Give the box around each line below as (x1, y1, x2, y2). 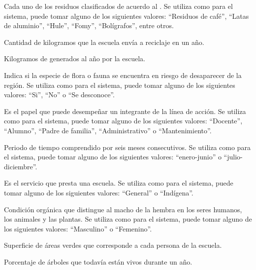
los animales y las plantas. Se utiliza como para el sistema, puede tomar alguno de (4, 214, 252, 224)
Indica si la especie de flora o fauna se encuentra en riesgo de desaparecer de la (4, 70, 242, 80)
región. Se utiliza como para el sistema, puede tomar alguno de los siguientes (4, 79, 235, 90)
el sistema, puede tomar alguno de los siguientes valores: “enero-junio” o (4, 152, 222, 162)
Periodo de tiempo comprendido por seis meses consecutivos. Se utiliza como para (4, 142, 251, 152)
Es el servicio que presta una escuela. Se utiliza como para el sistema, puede (4, 178, 233, 188)
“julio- (224, 152, 243, 162)
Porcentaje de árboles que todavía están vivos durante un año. (4, 256, 192, 267)
